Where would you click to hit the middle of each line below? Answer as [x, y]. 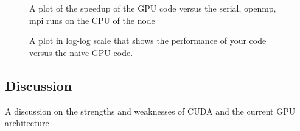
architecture [27, 123]
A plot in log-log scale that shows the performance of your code [148, 41]
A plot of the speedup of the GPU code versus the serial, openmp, [153, 8]
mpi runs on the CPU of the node [92, 20]
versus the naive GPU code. [81, 52]
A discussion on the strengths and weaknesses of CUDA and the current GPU [150, 111]
